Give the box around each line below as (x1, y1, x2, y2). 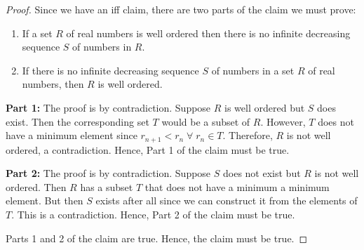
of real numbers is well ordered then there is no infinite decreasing (66, 25, 351, 40)
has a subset (80, 179, 133, 194)
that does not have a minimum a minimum (144, 179, 330, 194)
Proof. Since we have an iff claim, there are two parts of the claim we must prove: (6, 2, 356, 16)
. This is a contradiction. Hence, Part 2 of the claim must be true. (11, 206, 295, 221)
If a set (22, 25, 53, 40)
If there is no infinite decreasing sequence (22, 63, 199, 77)
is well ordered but (224, 100, 305, 114)
